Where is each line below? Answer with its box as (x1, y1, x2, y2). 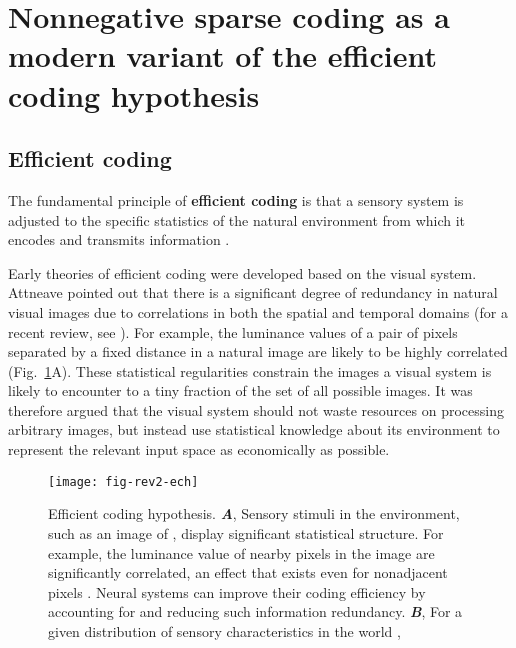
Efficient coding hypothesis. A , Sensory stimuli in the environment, (48, 503, 460, 524)
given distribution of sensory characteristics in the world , (48, 620, 401, 641)
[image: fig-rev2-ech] (48, 474, 199, 489)
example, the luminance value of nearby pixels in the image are (48, 542, 435, 563)
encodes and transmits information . (8, 229, 230, 250)
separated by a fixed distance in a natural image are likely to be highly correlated (8, 341, 508, 362)
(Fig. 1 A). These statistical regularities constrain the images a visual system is (8, 360, 492, 381)
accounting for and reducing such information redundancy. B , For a (48, 601, 463, 622)
